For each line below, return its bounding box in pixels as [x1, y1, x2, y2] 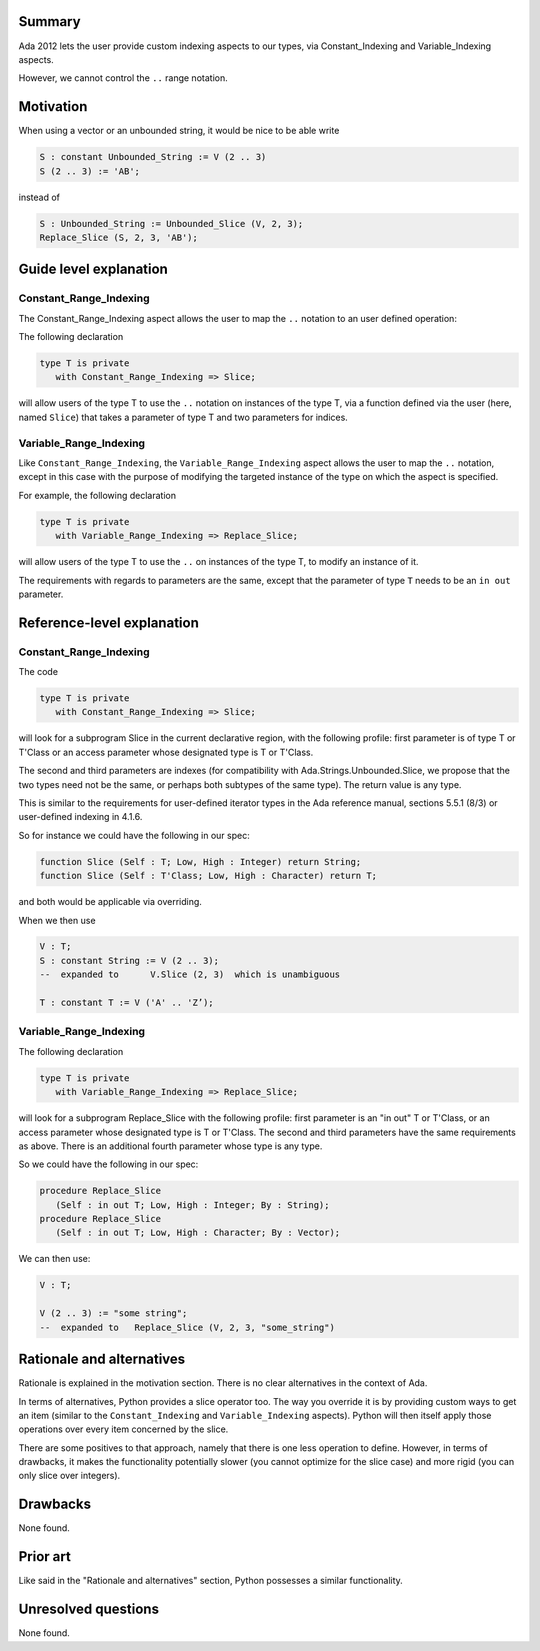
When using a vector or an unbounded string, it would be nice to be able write [18, 125, 340, 137]
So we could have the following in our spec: [18, 1158, 199, 1170]
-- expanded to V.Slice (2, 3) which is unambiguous [39, 969, 341, 980]
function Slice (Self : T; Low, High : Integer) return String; [39, 856, 362, 867]
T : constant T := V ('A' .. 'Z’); [39, 997, 214, 1009]
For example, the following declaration [18, 489, 177, 501]
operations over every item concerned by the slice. [18, 1423, 229, 1435]
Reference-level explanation [18, 614, 199, 631]
